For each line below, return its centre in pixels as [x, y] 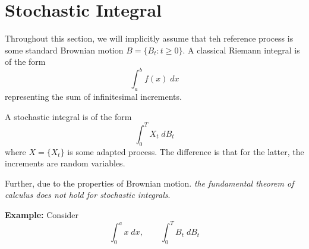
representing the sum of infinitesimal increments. [93, 97]
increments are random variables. [65, 163]
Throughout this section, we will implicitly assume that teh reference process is [149, 38]
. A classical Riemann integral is [241, 50]
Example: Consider [42, 215]
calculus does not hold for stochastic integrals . [88, 195]
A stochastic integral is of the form [68, 116]
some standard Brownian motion [64, 50]
